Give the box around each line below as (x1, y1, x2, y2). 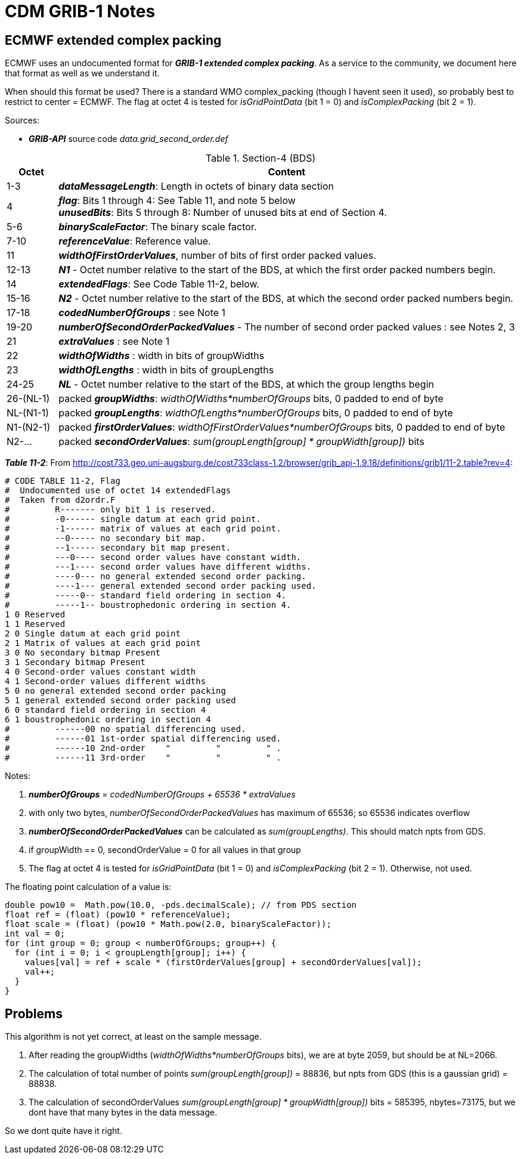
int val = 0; (5, 929, 66, 939)
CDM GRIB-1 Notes (5, 1, 156, 21)
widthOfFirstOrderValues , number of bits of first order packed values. (58, 249, 376, 262)
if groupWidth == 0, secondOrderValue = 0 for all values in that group (29, 845, 301, 855)
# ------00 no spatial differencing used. (5, 724, 246, 734)
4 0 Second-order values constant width (5, 667, 196, 677)
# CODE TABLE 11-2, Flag (5, 476, 120, 486)
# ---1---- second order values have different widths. (5, 562, 312, 572)
